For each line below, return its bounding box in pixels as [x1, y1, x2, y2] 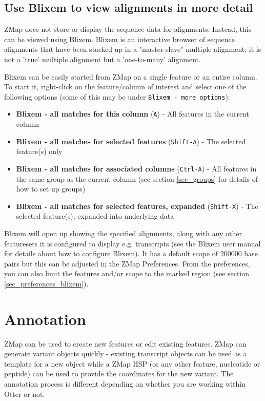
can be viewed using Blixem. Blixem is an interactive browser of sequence [4, 33, 235, 44]
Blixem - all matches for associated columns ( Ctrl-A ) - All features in [16, 163, 257, 174]
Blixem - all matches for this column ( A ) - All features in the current [16, 108, 249, 119]
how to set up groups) [16, 183, 86, 194]
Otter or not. [4, 388, 45, 399]
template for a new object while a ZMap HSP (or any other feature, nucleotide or [4, 358, 260, 369]
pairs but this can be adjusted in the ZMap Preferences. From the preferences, [4, 258, 250, 269]
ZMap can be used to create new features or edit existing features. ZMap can [4, 338, 247, 349]
